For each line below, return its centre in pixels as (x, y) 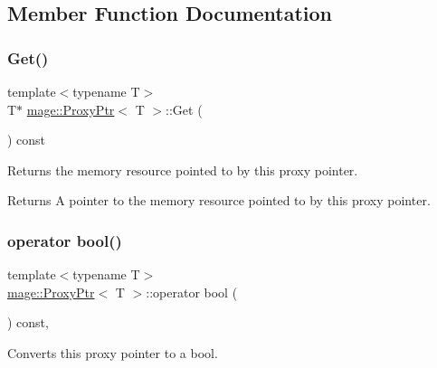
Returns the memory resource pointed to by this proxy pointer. (183, 170)
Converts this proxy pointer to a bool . (113, 352)
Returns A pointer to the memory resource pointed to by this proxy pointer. (219, 200)
